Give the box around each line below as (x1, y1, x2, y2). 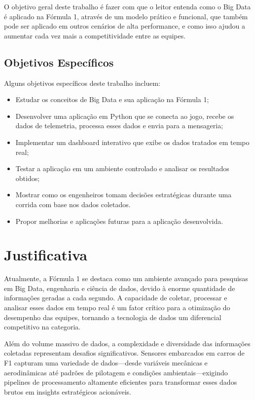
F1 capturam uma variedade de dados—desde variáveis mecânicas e (4, 357, 208, 367)
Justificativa (4, 245, 87, 265)
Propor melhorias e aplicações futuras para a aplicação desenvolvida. (15, 216, 223, 226)
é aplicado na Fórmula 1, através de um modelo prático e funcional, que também (4, 11, 248, 21)
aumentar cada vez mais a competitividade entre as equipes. (4, 30, 186, 40)
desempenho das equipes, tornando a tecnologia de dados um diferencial (4, 312, 221, 322)
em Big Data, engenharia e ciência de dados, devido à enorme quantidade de (4, 283, 235, 293)
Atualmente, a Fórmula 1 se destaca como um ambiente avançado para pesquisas (4, 273, 248, 284)
